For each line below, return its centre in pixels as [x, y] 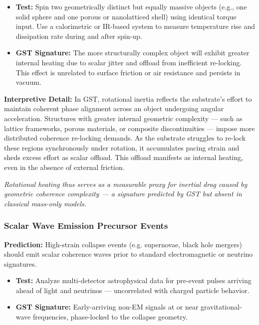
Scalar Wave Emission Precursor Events [86, 226]
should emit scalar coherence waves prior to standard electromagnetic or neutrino [129, 254]
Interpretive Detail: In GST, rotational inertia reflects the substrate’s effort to [128, 98]
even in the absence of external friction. [64, 167]
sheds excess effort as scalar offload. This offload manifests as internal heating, [124, 157]
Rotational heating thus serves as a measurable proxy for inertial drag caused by [126, 184]
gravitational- [221, 307]
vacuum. [28, 82]
